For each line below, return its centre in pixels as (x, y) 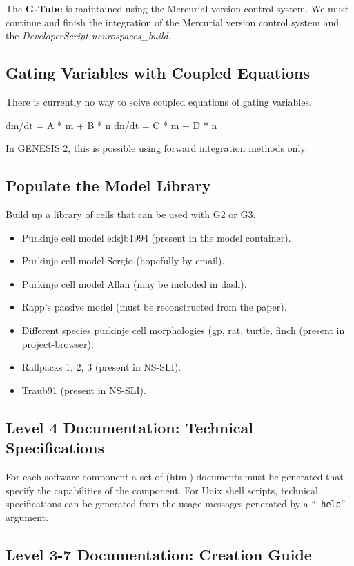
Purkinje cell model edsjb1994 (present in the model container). (156, 237)
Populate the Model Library (108, 185)
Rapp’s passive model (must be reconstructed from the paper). (154, 307)
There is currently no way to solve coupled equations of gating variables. (159, 101)
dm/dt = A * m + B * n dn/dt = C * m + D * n (111, 125)
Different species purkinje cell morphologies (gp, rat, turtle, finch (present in (183, 330)
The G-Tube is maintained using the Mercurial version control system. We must (177, 8)
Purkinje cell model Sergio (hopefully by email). (123, 261)
